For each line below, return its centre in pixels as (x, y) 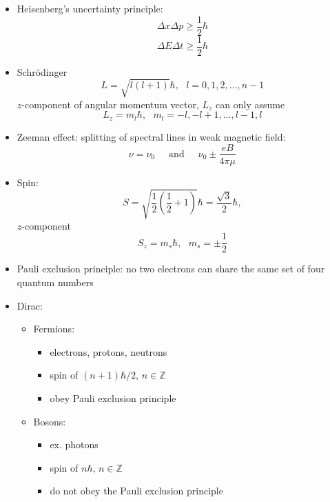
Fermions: (54, 329)
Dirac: (30, 305)
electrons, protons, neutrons (109, 351)
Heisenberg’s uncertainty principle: (90, 8)
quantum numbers (55, 282)
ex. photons (74, 444)
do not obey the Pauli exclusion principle (136, 491)
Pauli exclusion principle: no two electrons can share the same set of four (171, 269)
